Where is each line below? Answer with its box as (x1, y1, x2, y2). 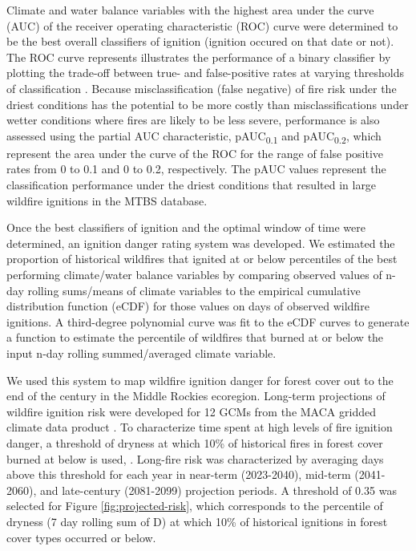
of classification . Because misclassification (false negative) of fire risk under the (6, 79, 397, 96)
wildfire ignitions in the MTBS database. (6, 192, 208, 209)
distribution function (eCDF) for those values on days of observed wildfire (6, 298, 370, 314)
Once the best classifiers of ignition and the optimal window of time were (6, 219, 366, 236)
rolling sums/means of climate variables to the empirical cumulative (27, 282, 361, 298)
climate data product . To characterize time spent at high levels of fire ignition (6, 419, 393, 436)
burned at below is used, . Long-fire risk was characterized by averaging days (6, 450, 384, 467)
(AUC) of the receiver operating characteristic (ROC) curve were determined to (6, 17, 398, 34)
